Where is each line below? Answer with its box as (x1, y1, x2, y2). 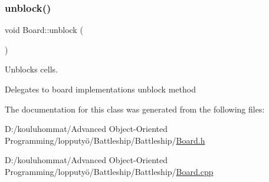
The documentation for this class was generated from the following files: (5, 102, 265, 115)
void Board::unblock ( (5, 24, 83, 36)
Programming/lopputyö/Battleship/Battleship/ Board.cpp (5, 165, 214, 177)
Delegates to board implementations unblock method (5, 83, 196, 95)
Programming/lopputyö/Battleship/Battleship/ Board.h (5, 134, 205, 146)
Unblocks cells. (5, 63, 58, 75)
